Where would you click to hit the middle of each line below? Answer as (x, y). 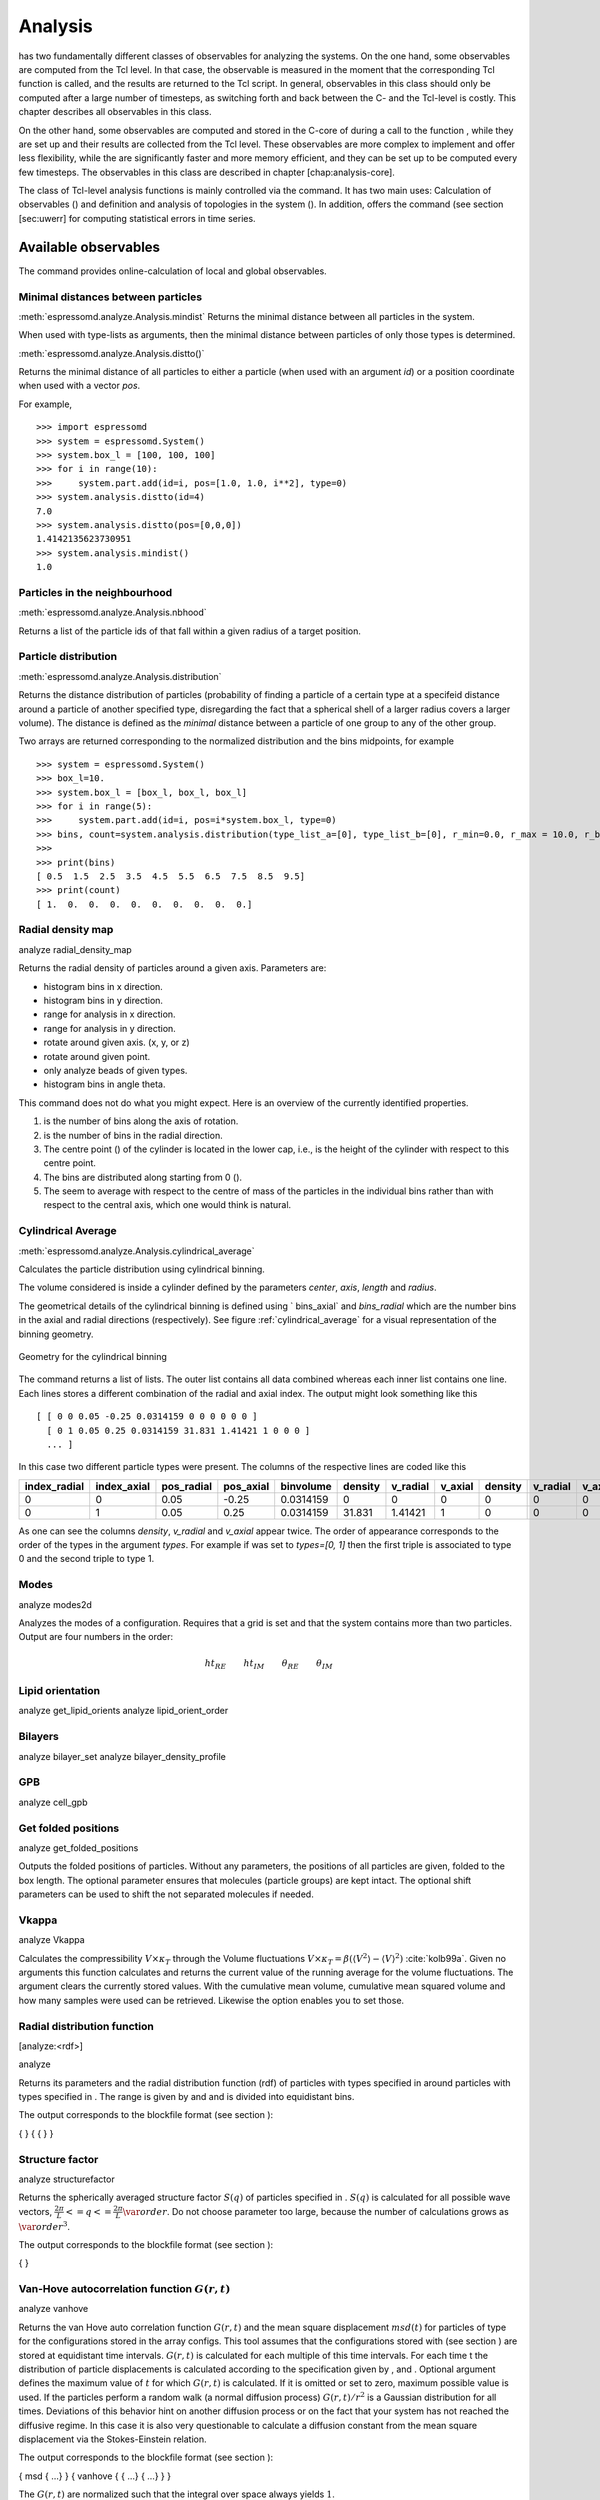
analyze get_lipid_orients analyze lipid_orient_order (123, 1711)
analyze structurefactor (66, 2179)
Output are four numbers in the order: (96, 1637)
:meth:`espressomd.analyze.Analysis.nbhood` (112, 612)
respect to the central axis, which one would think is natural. (167, 1205)
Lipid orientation (59, 1691)
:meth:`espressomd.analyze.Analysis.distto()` (111, 353)
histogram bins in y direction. (103, 1000)
